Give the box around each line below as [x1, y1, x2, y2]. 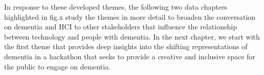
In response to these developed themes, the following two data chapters [4, 2, 227, 12]
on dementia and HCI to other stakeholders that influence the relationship [4, 21, 237, 32]
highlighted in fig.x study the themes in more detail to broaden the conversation [4, 11, 256, 22]
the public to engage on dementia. [4, 61, 111, 71]
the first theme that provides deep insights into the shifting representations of [4, 41, 248, 52]
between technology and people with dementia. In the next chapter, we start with [4, 31, 260, 42]
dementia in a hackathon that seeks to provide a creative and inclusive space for [4, 51, 255, 61]
